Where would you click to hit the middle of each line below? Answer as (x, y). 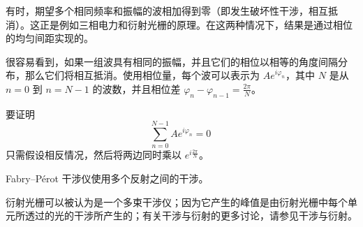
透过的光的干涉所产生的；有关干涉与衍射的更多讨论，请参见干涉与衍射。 (191, 215)
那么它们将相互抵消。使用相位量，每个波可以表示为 (142, 75)
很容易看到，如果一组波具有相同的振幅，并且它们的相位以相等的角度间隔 (172, 61)
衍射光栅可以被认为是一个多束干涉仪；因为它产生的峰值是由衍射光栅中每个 (177, 202)
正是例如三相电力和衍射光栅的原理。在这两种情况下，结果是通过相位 (196, 24)
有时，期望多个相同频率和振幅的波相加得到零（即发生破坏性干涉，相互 (167, 10)
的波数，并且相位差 (136, 88)
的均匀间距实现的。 (50, 38)
